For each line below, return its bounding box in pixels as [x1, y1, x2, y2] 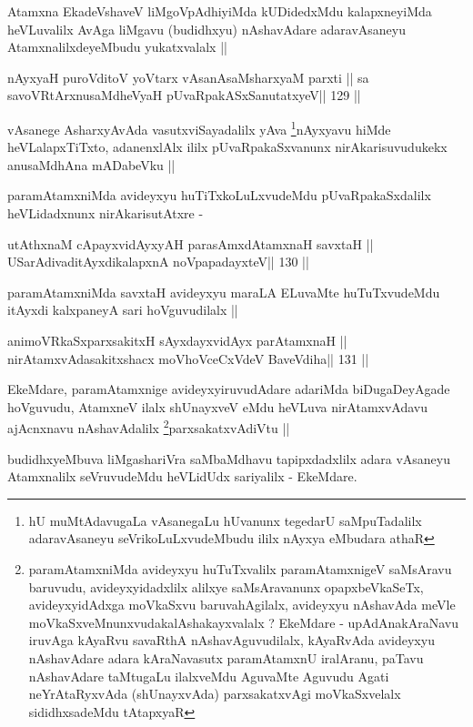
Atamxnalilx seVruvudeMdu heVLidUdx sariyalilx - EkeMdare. [7, 467, 357, 486]
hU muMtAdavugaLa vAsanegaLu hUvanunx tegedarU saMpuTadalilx [28, 510, 422, 530]
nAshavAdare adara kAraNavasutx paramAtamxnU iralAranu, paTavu [28, 648, 424, 667]
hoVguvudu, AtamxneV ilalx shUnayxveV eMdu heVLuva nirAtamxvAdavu [7, 397, 428, 416]
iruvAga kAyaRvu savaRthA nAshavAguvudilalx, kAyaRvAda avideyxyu [28, 631, 435, 650]
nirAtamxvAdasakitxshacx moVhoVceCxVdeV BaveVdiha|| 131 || [7, 348, 369, 368]
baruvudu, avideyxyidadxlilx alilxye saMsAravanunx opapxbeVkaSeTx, [28, 577, 424, 596]
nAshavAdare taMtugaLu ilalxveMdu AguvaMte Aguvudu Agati [28, 666, 389, 685]
